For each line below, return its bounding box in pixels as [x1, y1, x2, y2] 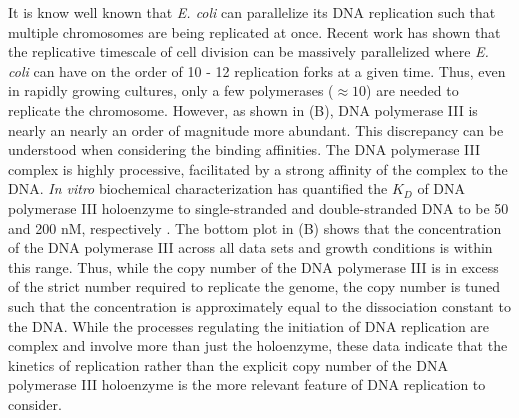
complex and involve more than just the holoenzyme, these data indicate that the [8, 335, 508, 356]
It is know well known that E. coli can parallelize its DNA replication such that [8, 2, 496, 22]
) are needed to [366, 80, 459, 101]
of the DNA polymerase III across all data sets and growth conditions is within [8, 237, 493, 258]
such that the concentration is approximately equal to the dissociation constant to [8, 295, 511, 316]
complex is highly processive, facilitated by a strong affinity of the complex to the [8, 158, 508, 179]
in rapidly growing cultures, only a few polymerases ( [8, 80, 334, 101]
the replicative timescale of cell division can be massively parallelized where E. [8, 41, 489, 62]
